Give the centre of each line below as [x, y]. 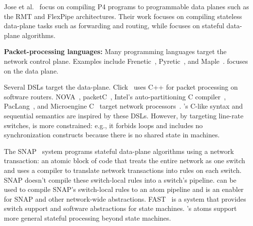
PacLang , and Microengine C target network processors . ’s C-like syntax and [123, 106]
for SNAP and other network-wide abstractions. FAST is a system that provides [125, 198]
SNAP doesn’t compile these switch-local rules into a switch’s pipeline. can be [120, 179]
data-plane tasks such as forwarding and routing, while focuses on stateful [114, 26]
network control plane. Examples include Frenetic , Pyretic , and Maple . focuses [126, 61]
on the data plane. [31, 70]
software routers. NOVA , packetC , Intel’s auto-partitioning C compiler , [115, 96]
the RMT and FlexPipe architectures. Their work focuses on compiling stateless [123, 16]
